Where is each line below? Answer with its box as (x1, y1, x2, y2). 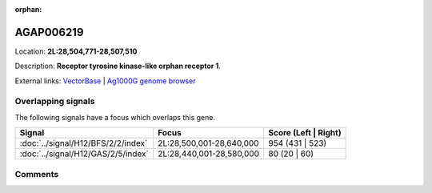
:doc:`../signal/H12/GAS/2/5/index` (19, 148, 150, 159)
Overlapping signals (14, 96, 95, 107)
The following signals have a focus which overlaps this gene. (14, 112, 216, 122)
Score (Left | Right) (268, 127, 342, 139)
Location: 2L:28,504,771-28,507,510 (14, 46, 138, 56)
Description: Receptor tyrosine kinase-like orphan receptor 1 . (14, 61, 222, 71)
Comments (14, 168, 59, 179)
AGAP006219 (14, 25, 84, 39)
